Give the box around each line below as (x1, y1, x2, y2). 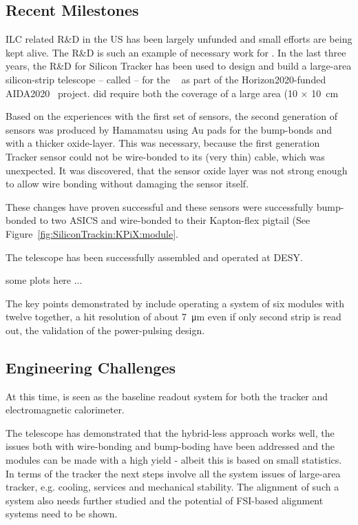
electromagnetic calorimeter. (6, 402, 125, 417)
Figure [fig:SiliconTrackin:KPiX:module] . (6, 226, 179, 240)
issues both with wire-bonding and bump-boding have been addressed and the (6, 439, 335, 453)
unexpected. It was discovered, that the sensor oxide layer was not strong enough (6, 163, 348, 177)
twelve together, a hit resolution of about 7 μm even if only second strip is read (6, 309, 341, 324)
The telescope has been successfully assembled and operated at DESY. (6, 249, 303, 264)
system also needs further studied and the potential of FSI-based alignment (6, 493, 324, 507)
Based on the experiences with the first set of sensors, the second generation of (6, 109, 337, 123)
